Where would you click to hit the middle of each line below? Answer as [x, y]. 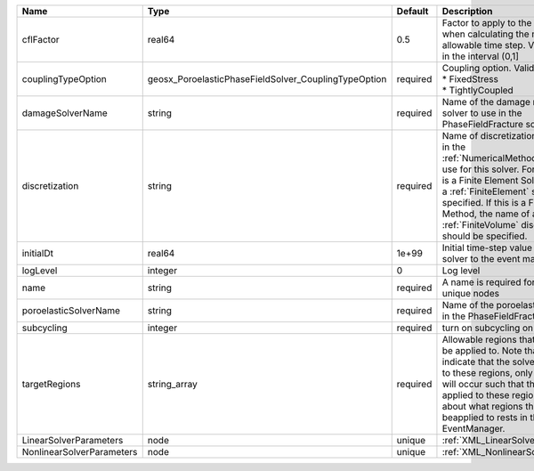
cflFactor [40, 40]
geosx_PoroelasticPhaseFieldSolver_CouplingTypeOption [267, 79]
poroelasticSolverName [71, 310]
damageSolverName [65, 113]
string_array [172, 384]
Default [413, 11]
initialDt [37, 253]
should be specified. [485, 236]
